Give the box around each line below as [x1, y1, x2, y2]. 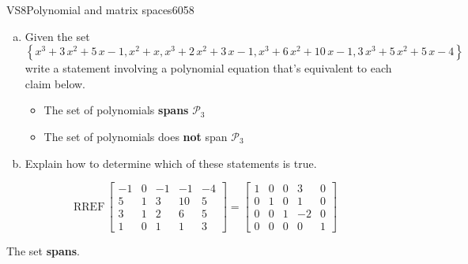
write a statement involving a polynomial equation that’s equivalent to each [25, 60, 392, 76]
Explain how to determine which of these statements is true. [25, 154, 317, 171]
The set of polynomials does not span [43, 128, 228, 144]
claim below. [25, 75, 86, 91]
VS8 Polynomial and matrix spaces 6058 [6, 2, 194, 17]
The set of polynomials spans [43, 102, 189, 118]
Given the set [25, 28, 90, 44]
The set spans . [6, 243, 80, 259]
